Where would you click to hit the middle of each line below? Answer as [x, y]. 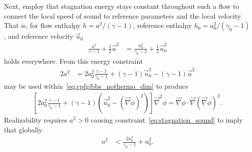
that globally [23, 129]
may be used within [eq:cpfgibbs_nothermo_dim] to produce [96, 86]
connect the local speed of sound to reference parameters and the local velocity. [123, 15]
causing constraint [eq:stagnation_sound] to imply [167, 120]
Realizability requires [36, 120]
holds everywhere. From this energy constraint [74, 61]
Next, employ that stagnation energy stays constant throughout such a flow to [122, 6]
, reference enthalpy [163, 25]
